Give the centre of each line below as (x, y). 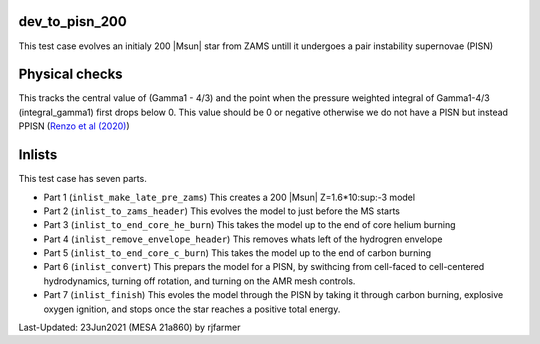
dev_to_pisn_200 (72, 21)
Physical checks (71, 74)
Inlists (38, 155)
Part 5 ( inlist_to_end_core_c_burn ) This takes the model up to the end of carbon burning (237, 253)
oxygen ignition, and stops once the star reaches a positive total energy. (192, 309)
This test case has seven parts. (82, 179)
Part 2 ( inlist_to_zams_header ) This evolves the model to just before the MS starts (221, 211)
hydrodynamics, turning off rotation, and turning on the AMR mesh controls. (199, 281)
